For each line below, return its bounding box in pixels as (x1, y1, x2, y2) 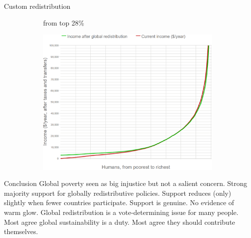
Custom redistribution (4, 1, 71, 11)
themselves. (4, 226, 38, 237)
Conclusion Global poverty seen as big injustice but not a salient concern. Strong (4, 178, 248, 188)
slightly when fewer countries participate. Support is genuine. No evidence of (4, 197, 234, 208)
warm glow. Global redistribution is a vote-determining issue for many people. (4, 207, 239, 217)
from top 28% (43, 17, 84, 27)
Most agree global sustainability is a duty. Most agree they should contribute (4, 216, 235, 227)
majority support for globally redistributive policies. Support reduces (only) (4, 187, 231, 198)
